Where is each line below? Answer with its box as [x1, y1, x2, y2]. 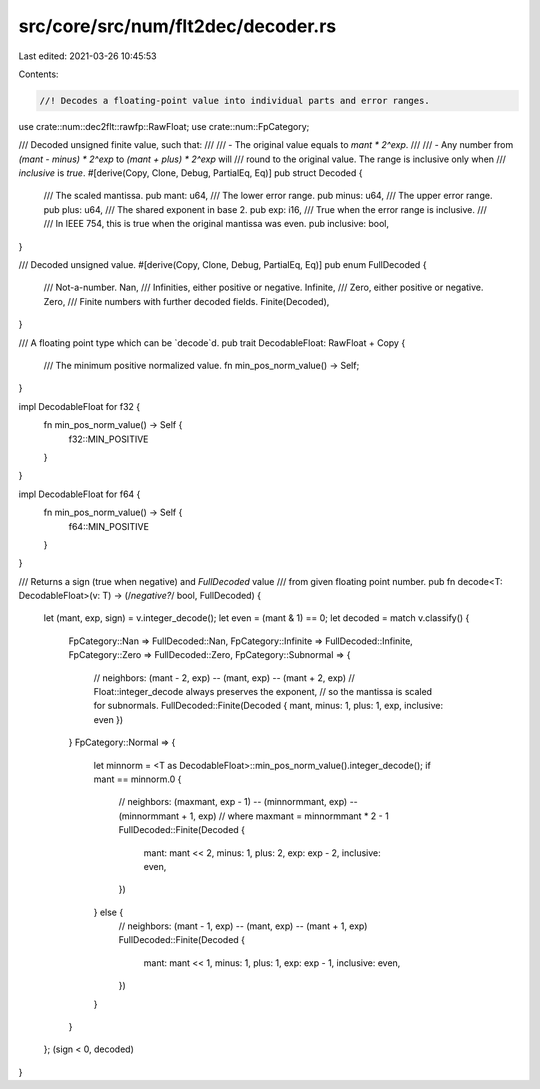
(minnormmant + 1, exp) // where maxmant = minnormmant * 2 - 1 [118, 810, 389, 822]
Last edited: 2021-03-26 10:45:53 [18, 50, 157, 62]
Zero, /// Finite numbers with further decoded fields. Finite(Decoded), [43, 295, 330, 307]
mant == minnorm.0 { [93, 773, 182, 785]
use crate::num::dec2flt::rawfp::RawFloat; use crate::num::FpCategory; [18, 120, 310, 132]
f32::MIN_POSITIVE [68, 433, 149, 445]
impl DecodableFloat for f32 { [18, 400, 140, 412]
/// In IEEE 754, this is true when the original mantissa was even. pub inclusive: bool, [43, 218, 390, 230]
